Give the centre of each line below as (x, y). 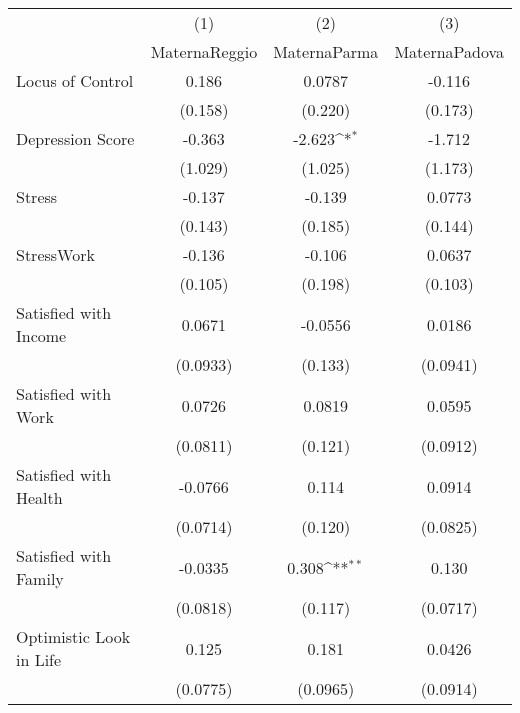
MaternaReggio (204, 51)
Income (41, 335)
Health (39, 497)
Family (40, 578)
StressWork (55, 254)
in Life (39, 659)
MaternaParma (326, 51)
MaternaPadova (449, 51)
